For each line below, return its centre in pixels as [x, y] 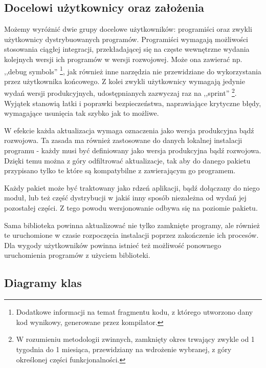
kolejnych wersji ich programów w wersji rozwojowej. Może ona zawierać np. [123, 59]
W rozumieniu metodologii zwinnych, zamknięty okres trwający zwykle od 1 [135, 339]
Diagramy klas [43, 283]
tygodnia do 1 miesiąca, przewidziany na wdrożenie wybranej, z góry [124, 349]
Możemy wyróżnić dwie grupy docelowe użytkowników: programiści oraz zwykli [128, 29]
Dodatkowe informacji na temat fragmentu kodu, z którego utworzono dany [135, 312]
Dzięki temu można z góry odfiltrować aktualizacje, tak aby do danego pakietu [127, 160]
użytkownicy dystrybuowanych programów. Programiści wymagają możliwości [126, 39]
